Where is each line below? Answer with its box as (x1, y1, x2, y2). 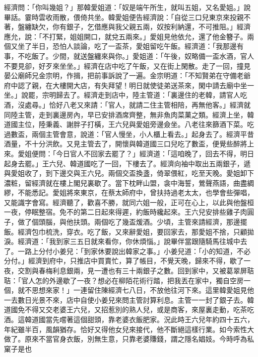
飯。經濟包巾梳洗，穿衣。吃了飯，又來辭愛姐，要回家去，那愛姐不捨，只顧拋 (4, 226, 254, 237)
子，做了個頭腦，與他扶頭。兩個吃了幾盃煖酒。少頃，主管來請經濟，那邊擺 (4, 217, 247, 227)
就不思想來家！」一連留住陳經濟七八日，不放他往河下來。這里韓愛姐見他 (17, 285, 254, 295)
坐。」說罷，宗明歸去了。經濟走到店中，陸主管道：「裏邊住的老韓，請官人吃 (4, 90, 247, 100)
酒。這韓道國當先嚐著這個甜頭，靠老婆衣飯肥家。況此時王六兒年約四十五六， (4, 314, 254, 324)
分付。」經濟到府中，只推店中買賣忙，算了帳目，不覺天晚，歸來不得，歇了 (4, 255, 244, 266)
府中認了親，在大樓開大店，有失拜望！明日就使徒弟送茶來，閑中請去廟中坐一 (4, 80, 254, 90)
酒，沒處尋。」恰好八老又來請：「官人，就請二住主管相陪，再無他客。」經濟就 (4, 99, 251, 110)
